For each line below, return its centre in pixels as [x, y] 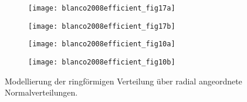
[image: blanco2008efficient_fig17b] [102, 26]
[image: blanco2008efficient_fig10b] [102, 62]
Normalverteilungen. [41, 92]
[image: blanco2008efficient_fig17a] [102, 8]
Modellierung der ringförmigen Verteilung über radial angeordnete [123, 81]
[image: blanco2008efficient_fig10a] [102, 44]
